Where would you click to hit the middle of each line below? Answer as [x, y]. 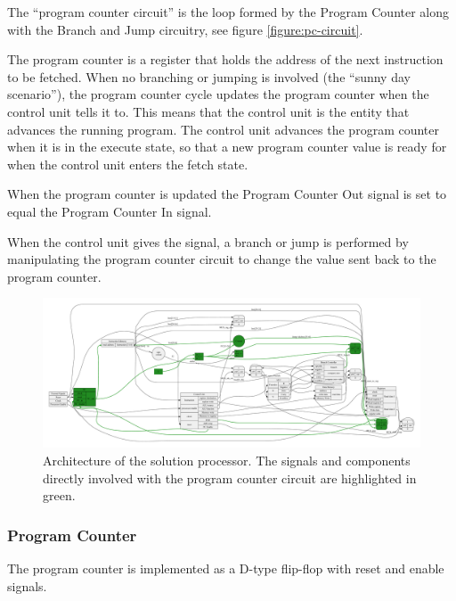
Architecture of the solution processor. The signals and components [227, 461]
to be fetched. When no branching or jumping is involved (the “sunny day [209, 76]
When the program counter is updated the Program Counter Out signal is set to [227, 194]
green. [59, 495]
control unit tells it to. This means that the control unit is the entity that [208, 111]
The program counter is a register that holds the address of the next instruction [225, 59]
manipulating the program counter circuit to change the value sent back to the [222, 259]
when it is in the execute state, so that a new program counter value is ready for [227, 147]
